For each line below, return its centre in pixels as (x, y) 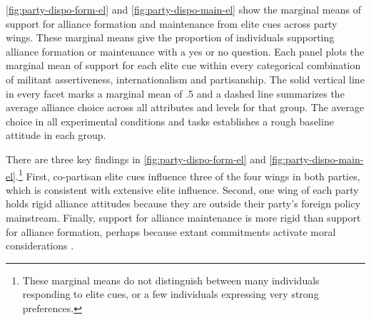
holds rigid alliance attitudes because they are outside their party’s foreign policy (183, 203)
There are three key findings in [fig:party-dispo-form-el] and (136, 159)
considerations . (40, 246)
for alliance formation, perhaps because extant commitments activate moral (171, 231)
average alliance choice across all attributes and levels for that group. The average (185, 107)
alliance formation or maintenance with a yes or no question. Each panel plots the (185, 51)
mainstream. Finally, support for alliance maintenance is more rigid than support (183, 217)
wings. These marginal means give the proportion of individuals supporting (170, 37)
